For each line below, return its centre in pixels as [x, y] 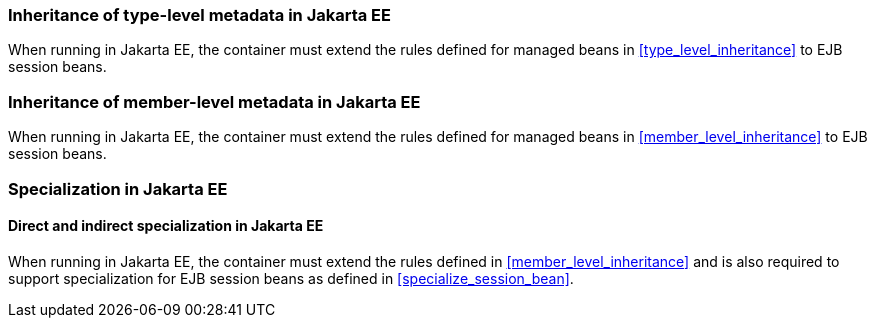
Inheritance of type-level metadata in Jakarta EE [199, 15]
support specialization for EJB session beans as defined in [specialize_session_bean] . [291, 278]
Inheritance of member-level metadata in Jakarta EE [214, 101]
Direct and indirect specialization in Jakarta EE [166, 226]
